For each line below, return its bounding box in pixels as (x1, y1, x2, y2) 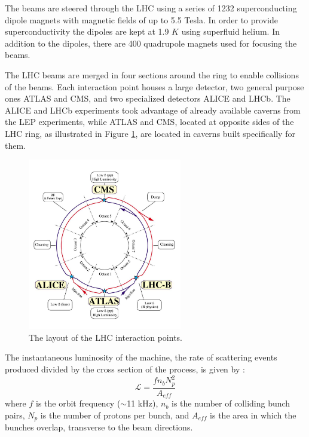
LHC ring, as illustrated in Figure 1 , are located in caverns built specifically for (5, 127, 295, 139)
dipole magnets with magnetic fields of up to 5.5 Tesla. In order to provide (5, 13, 278, 26)
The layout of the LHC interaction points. (29, 331, 182, 343)
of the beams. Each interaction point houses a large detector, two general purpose (5, 80, 304, 93)
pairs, (5, 408, 25, 421)
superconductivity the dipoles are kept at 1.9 (5, 25, 169, 38)
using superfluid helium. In (181, 25, 280, 38)
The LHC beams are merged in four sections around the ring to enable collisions (5, 68, 299, 81)
